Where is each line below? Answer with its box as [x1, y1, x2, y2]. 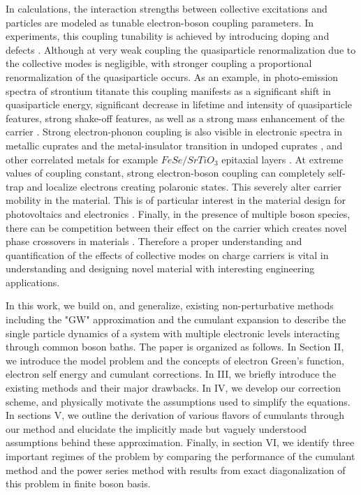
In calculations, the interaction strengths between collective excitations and [6, 1, 327, 15]
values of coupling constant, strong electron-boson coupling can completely [6, 165, 325, 180]
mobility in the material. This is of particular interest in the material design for [6, 193, 346, 207]
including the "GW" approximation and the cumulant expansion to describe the [6, 312, 346, 327]
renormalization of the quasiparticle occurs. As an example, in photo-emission [6, 69, 339, 84]
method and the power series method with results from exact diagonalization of [6, 462, 346, 477]
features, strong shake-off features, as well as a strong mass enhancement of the [6, 110, 345, 125]
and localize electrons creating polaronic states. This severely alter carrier [27, 179, 341, 193]
